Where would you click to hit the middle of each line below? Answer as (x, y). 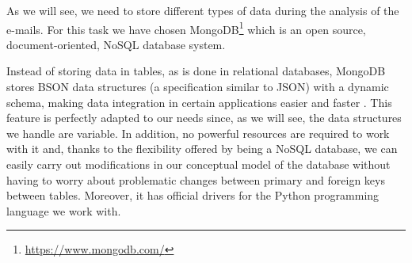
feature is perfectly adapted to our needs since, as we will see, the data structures (204, 118)
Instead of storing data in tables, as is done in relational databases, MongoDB (196, 71)
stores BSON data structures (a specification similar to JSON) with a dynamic (198, 87)
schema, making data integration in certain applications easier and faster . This (199, 102)
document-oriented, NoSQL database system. (116, 44)
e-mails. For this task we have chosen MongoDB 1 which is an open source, (186, 28)
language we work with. (64, 210)
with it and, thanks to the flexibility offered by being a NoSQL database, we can (202, 149)
